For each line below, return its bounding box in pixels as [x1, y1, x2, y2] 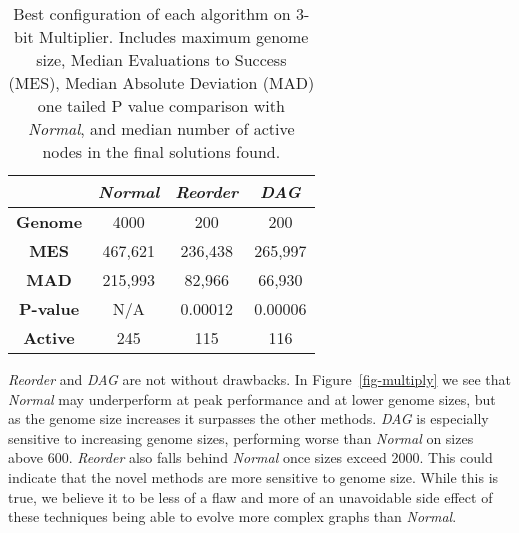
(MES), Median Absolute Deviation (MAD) [8, 71, 315, 94]
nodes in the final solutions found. [42, 140, 281, 163]
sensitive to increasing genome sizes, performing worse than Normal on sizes [8, 427, 474, 448]
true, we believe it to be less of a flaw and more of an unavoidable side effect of [8, 486, 493, 507]
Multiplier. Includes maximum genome [39, 25, 309, 48]
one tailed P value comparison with [37, 94, 285, 117]
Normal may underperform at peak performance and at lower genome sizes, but [8, 388, 496, 409]
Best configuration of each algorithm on [13, 2, 291, 25]
